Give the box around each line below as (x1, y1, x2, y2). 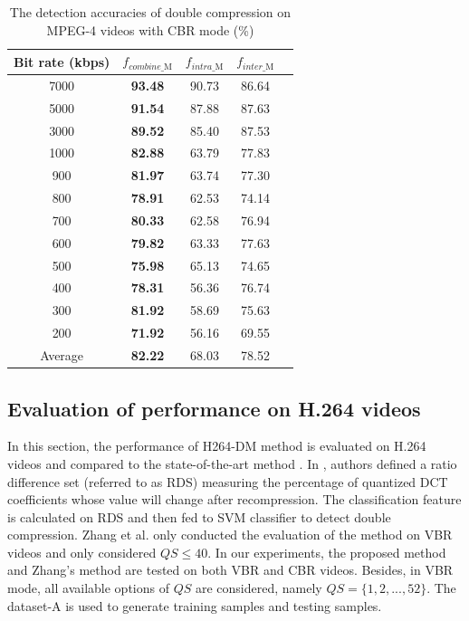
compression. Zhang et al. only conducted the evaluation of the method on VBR (7, 525, 453, 544)
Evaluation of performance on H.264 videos (7, 394, 421, 422)
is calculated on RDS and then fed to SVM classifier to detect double (7, 507, 391, 526)
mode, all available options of (7, 578, 169, 597)
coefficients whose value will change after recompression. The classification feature (7, 490, 462, 509)
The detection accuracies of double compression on (9, 3, 292, 21)
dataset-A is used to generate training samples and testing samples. (7, 596, 382, 615)
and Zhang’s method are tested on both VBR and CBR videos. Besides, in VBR (7, 560, 454, 579)
